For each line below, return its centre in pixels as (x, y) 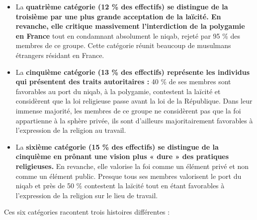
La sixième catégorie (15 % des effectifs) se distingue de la (117, 146)
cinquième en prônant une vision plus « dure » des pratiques (122, 156)
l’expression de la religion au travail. (71, 130)
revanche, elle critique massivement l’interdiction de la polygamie (130, 26)
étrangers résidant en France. (60, 55)
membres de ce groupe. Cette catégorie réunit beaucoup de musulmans (123, 45)
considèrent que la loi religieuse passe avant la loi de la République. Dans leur (134, 101)
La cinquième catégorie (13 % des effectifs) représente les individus (133, 72)
